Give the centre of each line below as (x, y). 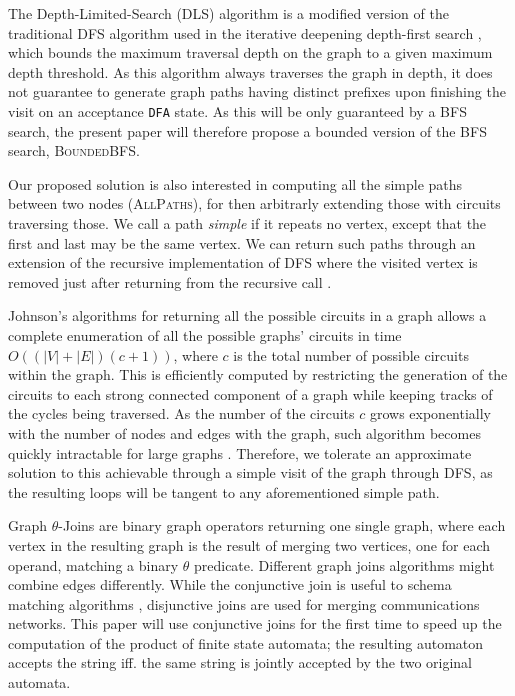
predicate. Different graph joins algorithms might (344, 564)
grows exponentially (430, 413)
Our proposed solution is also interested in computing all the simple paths (235, 183)
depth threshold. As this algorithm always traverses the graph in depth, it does (250, 71)
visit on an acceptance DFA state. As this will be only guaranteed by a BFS (237, 110)
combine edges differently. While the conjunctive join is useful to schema (230, 584)
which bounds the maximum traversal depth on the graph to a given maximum (250, 52)
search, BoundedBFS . (74, 150)
